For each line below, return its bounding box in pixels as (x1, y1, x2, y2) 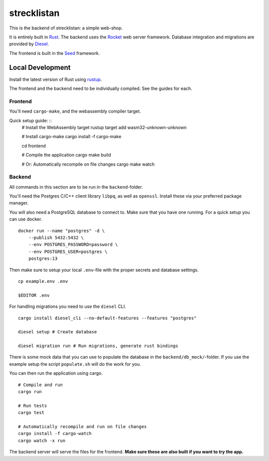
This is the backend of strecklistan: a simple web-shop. (9, 25, 123, 31)
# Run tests (18, 403, 47, 409)
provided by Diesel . (9, 41, 49, 47)
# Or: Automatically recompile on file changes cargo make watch (21, 161, 155, 167)
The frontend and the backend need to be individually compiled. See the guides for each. (9, 85, 193, 92)
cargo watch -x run (18, 438, 66, 444)
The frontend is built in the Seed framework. (9, 50, 100, 56)
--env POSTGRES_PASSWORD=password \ (28, 242, 118, 247)
